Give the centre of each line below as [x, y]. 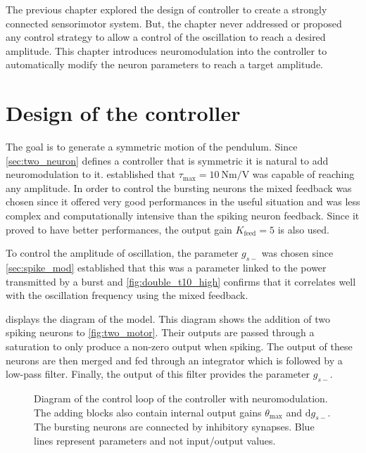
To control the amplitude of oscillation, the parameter [122, 253]
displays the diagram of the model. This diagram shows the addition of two [168, 318]
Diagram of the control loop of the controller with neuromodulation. [181, 398]
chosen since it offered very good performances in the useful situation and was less [183, 202]
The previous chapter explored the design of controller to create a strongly [166, 9]
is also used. [304, 229]
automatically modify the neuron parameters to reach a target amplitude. [165, 64]
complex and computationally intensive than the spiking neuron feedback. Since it [183, 216]
